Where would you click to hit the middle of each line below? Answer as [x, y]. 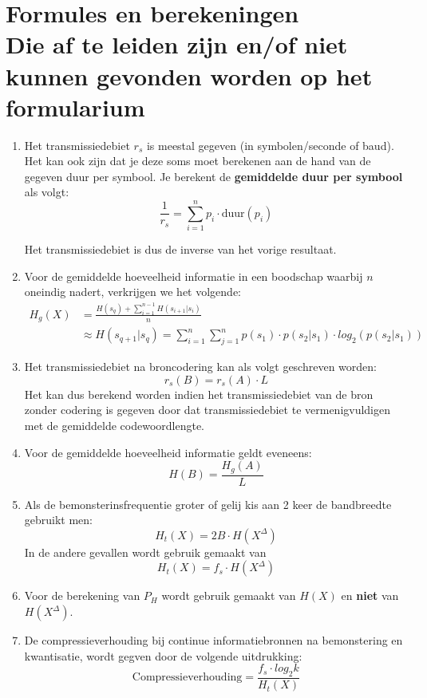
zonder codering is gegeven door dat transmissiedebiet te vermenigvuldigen [208, 410]
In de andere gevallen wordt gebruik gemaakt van [145, 552]
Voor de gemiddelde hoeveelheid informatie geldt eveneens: [168, 452]
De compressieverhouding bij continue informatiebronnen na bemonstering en [213, 640]
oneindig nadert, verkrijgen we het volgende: [132, 292]
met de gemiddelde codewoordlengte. [114, 425]
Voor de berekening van [82, 595]
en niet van [370, 595]
